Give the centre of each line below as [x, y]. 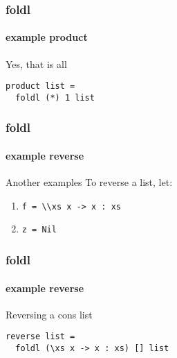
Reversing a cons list [49, 314]
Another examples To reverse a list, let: [89, 182]
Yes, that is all [36, 63]
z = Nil [39, 230]
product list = [40, 86]
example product [47, 37]
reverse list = [40, 337]
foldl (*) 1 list [55, 97]
